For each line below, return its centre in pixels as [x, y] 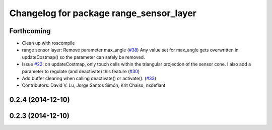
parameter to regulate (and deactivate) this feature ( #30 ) [81, 71]
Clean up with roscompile [48, 43]
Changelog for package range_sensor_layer [103, 13]
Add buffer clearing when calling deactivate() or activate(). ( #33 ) [89, 79]
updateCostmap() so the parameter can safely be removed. [84, 57]
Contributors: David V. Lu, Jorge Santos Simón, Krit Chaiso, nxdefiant [94, 85]
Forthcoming [30, 31]
